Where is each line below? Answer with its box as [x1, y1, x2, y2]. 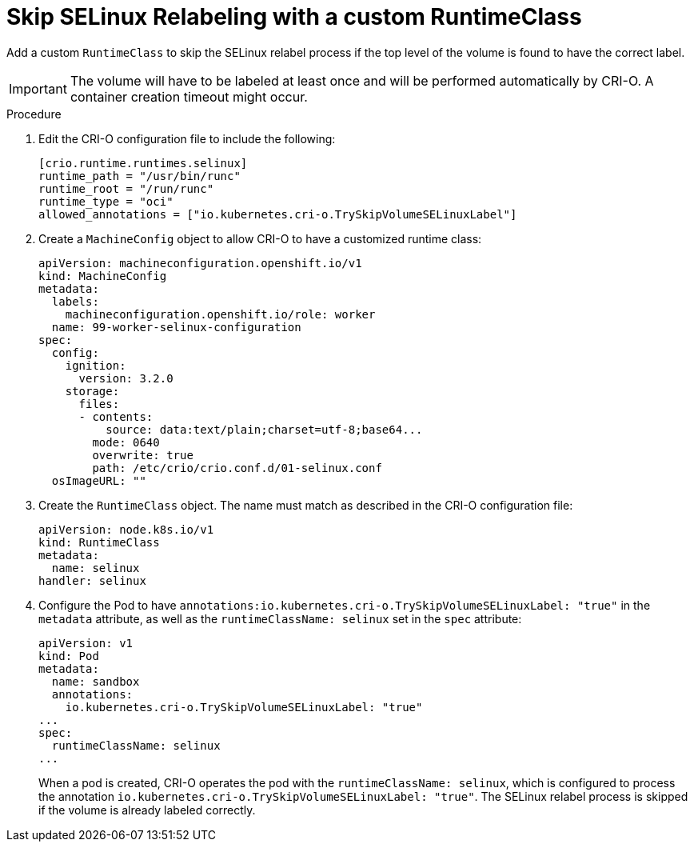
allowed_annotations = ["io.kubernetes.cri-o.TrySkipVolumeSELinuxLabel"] [38, 207, 517, 221]
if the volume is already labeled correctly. [38, 802, 256, 817]
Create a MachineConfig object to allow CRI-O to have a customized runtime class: [38, 231, 482, 246]
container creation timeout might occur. [70, 88, 308, 105]
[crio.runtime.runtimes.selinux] [38, 156, 248, 170]
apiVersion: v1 [38, 636, 134, 650]
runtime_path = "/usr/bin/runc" [38, 169, 241, 182]
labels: [51, 294, 99, 308]
